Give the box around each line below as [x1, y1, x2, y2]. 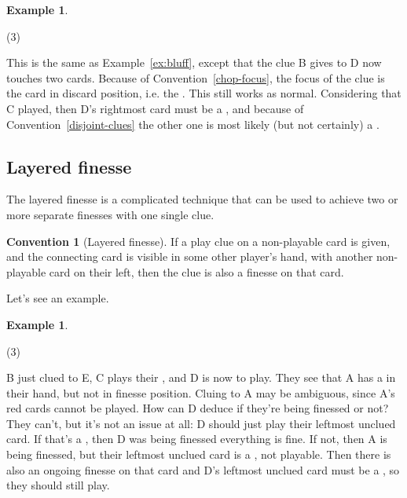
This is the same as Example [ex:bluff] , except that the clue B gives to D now [6, 54, 382, 71]
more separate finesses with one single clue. [6, 206, 214, 222]
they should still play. [6, 477, 110, 493]
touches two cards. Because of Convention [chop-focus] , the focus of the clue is [6, 69, 385, 86]
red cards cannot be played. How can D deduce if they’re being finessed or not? [6, 400, 389, 416]
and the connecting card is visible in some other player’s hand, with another [6, 248, 373, 265]
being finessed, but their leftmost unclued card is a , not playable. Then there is [6, 446, 391, 463]
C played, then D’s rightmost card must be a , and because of [6, 100, 304, 116]
